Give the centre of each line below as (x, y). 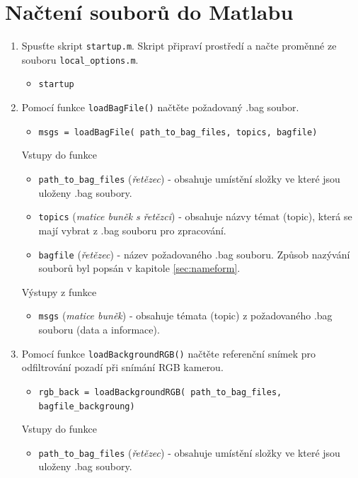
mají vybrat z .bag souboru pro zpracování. (132, 230)
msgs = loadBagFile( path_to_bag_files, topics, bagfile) (178, 132)
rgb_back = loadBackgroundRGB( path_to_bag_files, (160, 392)
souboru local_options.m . (80, 59)
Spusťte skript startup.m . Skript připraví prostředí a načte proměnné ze (179, 46)
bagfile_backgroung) (87, 406)
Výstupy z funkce (59, 291)
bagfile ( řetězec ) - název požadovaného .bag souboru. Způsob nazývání (194, 254)
